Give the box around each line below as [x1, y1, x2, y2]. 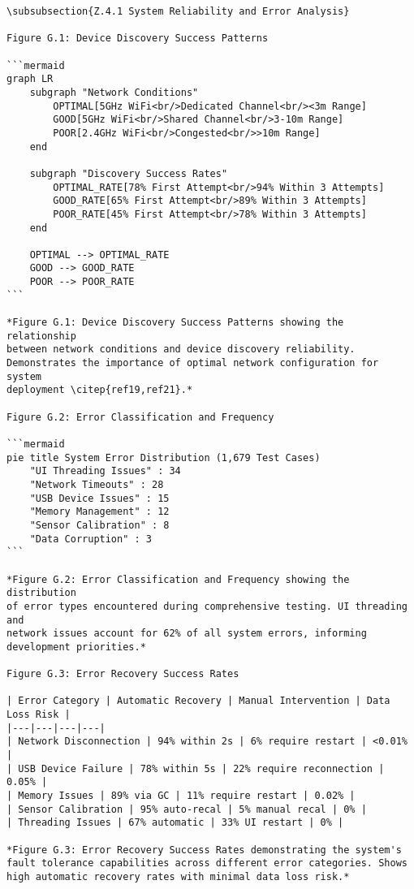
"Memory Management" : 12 [29, 506, 170, 518]
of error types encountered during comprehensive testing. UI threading [6, 600, 408, 612]
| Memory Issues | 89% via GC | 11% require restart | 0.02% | [6, 790, 356, 802]
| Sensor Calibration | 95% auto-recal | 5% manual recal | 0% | [6, 803, 367, 815]
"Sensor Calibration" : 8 [29, 519, 170, 531]
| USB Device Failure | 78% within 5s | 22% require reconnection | [6, 762, 385, 775]
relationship [6, 330, 76, 342]
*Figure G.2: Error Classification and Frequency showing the [6, 573, 350, 585]
